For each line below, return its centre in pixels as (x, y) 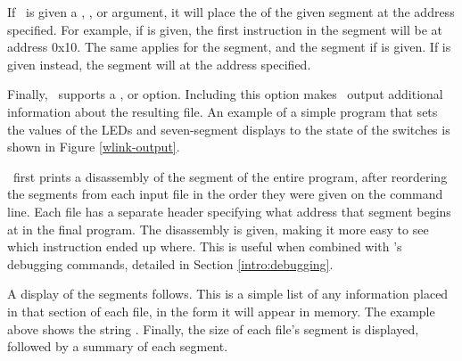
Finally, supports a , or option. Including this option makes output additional (225, 94)
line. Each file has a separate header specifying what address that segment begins (229, 211)
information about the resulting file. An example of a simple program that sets (223, 111)
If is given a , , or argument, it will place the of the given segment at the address (231, 12)
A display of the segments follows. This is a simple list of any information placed (228, 294)
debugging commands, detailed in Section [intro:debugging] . (170, 263)
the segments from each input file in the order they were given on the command (225, 194)
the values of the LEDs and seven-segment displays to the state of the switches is (229, 129)
